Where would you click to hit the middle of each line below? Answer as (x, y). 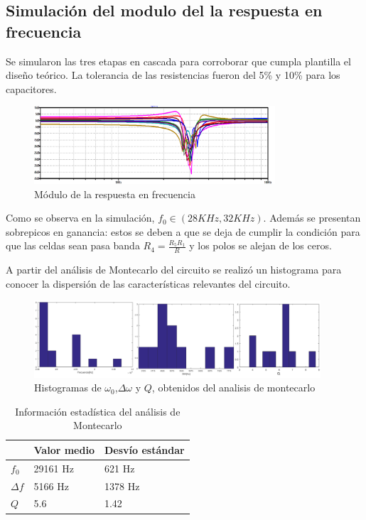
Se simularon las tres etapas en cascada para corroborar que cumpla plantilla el (178, 61)
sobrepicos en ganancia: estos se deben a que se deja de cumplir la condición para (183, 231)
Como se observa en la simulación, (80, 218)
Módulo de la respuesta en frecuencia (115, 194)
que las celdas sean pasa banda (73, 245)
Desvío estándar (144, 449)
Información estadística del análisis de (98, 411)
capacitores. (31, 88)
